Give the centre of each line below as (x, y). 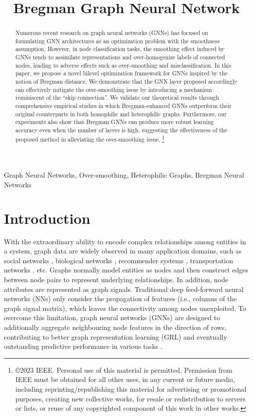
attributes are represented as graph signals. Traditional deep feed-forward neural (124, 289)
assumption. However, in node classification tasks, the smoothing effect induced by (120, 49)
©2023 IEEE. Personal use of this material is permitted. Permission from (124, 370)
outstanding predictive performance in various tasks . (83, 346)
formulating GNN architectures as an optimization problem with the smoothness (117, 41)
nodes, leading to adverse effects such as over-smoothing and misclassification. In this (123, 65)
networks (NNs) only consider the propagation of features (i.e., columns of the (120, 298)
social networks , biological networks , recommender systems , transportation (118, 260)
